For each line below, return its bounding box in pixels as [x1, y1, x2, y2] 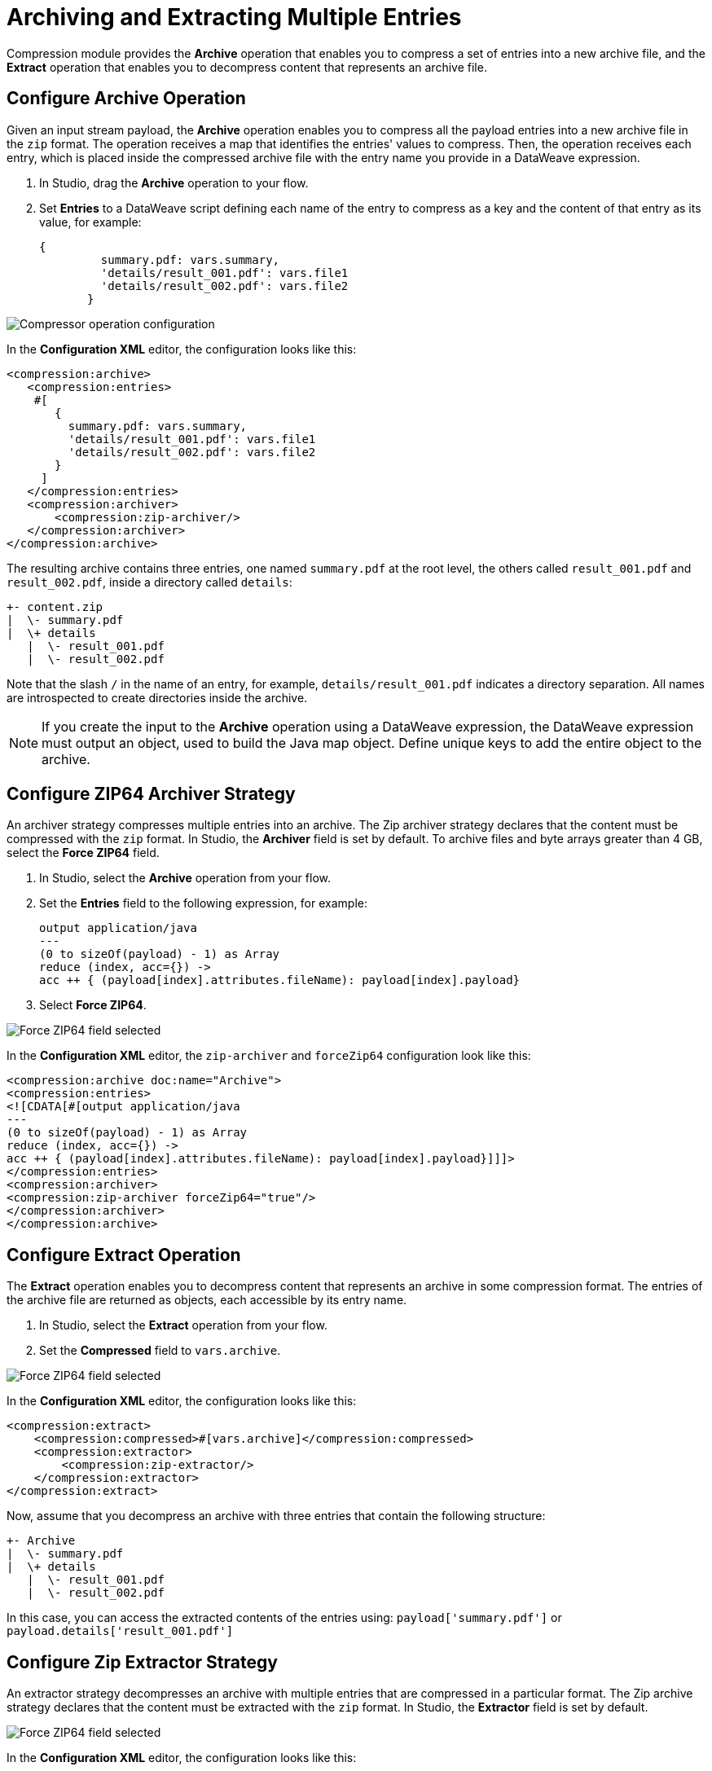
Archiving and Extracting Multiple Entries [7, 3, 462, 31]
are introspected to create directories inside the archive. [7, 690, 308, 705]
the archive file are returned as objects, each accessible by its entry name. [7, 1293, 407, 1307]
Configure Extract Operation [7, 1244, 241, 1265]
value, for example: [39, 214, 142, 229]
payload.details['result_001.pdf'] [7, 1624, 234, 1638]
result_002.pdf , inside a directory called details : [7, 574, 292, 589]
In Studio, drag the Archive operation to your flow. [39, 175, 309, 190]
